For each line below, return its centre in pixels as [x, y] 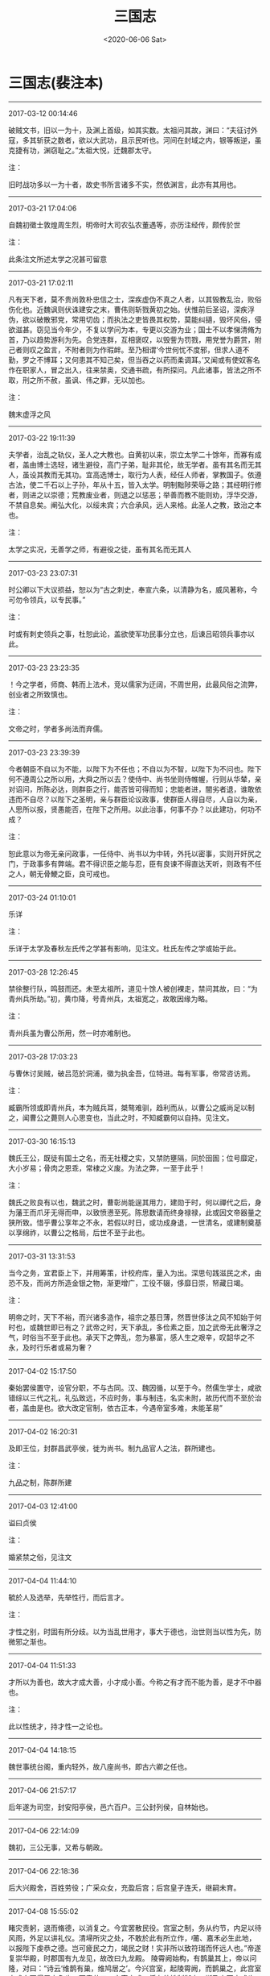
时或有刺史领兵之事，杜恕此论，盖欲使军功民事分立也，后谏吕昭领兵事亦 [128, 634]
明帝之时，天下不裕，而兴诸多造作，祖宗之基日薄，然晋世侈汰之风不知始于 [131, 1317]
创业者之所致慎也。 [40, 694]
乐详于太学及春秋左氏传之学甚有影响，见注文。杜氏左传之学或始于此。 [125, 948]
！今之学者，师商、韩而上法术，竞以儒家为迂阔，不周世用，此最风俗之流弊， [135, 684]
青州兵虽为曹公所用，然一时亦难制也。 [72, 1033]
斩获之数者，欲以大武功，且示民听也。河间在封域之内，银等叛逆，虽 [149, 140]
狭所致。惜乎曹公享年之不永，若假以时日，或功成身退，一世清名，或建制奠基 [135, 1222]
